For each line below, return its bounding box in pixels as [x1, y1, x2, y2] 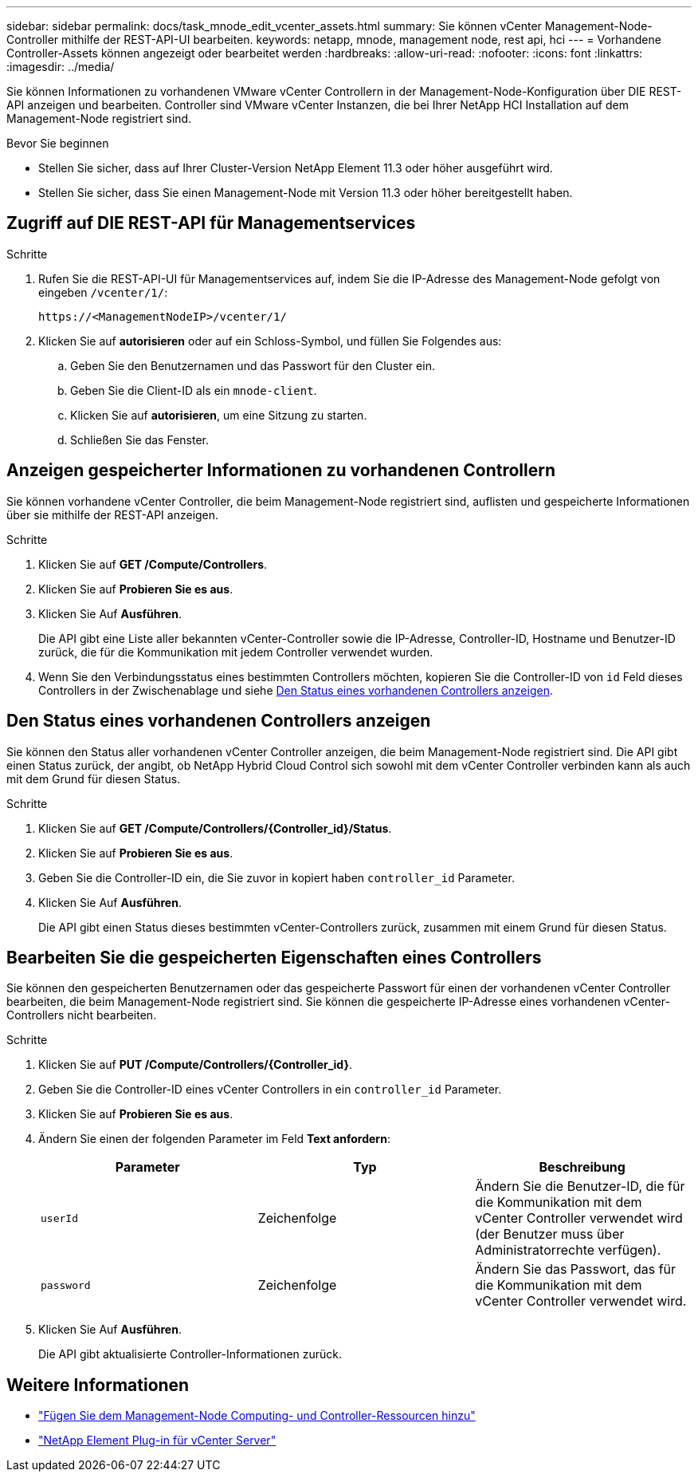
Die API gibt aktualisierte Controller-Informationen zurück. [38, 1347, 343, 1362]
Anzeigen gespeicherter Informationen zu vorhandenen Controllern [6, 460, 556, 481]
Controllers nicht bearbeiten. [6, 1008, 157, 1023]
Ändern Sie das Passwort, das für [475, 1261, 676, 1278]
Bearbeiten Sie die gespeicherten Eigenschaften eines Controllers [6, 947, 542, 968]
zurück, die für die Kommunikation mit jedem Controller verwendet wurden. [38, 644, 433, 659]
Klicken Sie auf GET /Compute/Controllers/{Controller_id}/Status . [38, 821, 392, 835]
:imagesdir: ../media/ [6, 60, 115, 73]
